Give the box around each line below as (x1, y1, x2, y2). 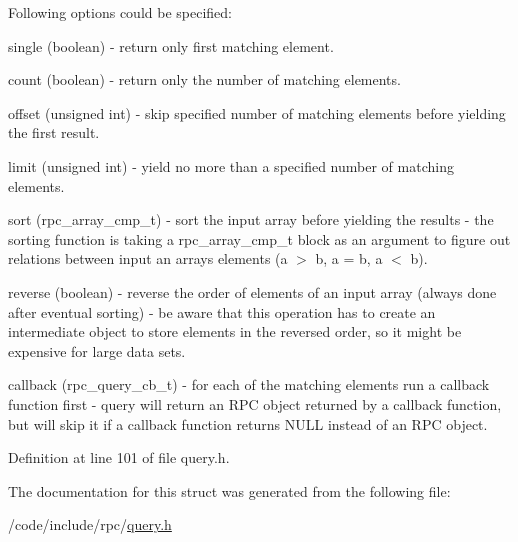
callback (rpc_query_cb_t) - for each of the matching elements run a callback (8, 374, 490, 395)
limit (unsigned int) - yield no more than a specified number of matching (8, 155, 454, 176)
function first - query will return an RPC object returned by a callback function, (8, 393, 502, 414)
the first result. (8, 122, 100, 143)
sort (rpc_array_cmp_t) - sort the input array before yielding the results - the (8, 209, 494, 230)
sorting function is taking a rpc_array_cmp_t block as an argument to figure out (8, 228, 511, 249)
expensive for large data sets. (8, 340, 186, 361)
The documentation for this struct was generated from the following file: (8, 480, 451, 501)
